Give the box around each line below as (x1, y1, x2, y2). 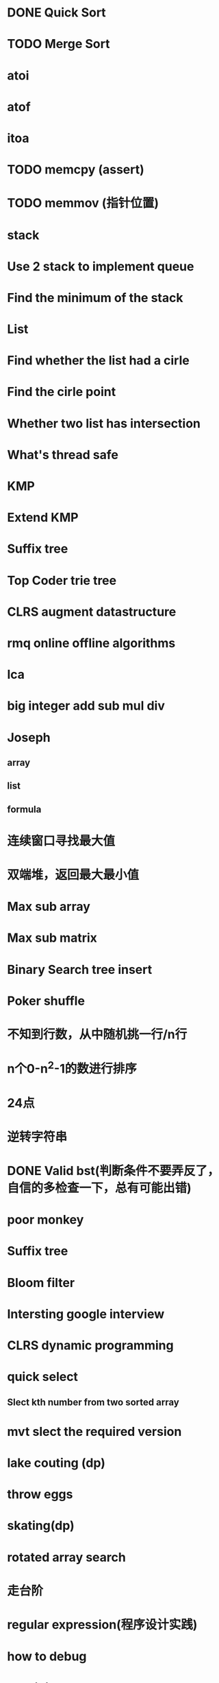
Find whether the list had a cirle (7, 353, 190, 369)
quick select (7, 1369, 79, 1384)
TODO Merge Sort (7, 36, 110, 52)
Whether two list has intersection (7, 415, 201, 431)
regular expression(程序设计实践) (7, 1616, 198, 1632)
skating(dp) (7, 1518, 75, 1533)
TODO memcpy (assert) (7, 162, 145, 178)
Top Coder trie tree (7, 572, 117, 588)
